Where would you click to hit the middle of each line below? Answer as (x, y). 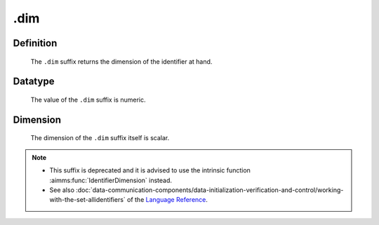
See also (62, 190)
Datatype (34, 82)
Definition (35, 43)
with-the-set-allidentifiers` (87, 200)
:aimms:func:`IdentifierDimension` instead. (111, 180)
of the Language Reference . (167, 200)
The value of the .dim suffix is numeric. (88, 100)
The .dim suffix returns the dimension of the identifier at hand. (121, 61)
